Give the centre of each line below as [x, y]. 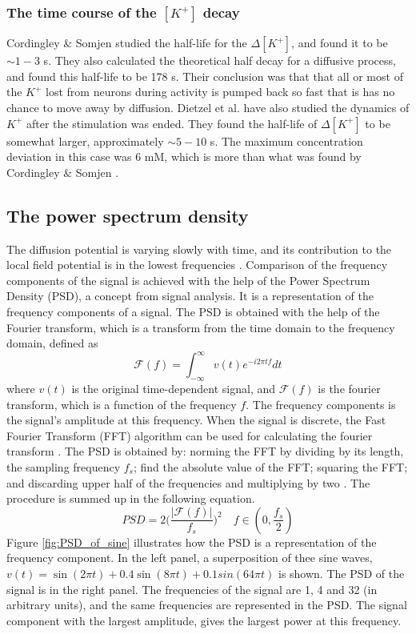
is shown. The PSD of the [341, 573]
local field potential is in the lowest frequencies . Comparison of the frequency [197, 265]
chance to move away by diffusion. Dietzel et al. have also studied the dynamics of [208, 107]
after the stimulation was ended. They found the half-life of [172, 123]
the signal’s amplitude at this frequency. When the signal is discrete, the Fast [196, 420]
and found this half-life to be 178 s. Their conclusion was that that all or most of [205, 76]
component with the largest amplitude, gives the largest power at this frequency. [204, 620]
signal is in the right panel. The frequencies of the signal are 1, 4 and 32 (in [192, 589]
